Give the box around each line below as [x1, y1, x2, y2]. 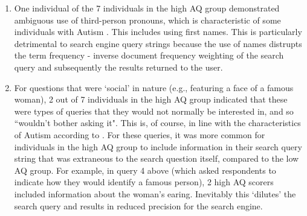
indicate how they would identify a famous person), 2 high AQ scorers [14, 176, 274, 188]
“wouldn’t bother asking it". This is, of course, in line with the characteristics [14, 116, 301, 129]
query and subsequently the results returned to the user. [14, 60, 223, 73]
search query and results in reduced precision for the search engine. [14, 199, 263, 212]
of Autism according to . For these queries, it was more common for [14, 128, 265, 141]
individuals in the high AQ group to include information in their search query [14, 140, 302, 153]
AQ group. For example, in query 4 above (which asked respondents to [14, 164, 276, 176]
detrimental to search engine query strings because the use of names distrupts [14, 37, 302, 49]
